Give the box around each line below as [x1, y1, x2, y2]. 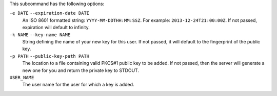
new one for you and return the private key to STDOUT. [22, 67, 140, 74]
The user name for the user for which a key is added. [22, 82, 134, 88]
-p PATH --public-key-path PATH [9, 53, 90, 59]
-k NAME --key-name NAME [9, 32, 71, 38]
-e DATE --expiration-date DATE [9, 10, 90, 16]
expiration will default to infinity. [22, 25, 90, 31]
